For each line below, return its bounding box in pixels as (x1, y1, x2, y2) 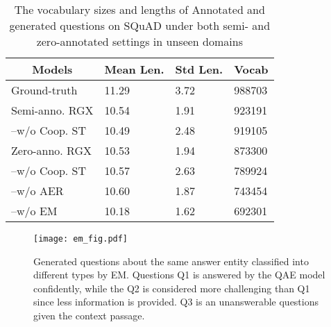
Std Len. (175, 61, 223, 77)
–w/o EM (11, 203, 58, 219)
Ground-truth (11, 82, 78, 98)
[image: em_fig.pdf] (33, 234, 128, 244)
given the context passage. (33, 308, 145, 323)
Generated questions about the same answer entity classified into (33, 253, 309, 268)
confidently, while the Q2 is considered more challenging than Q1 (33, 280, 310, 295)
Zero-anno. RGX (11, 142, 92, 158)
